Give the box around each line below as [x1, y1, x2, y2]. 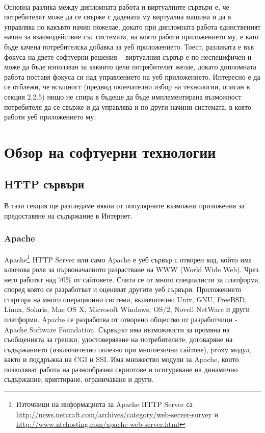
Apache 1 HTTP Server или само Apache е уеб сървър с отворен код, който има [4, 252, 252, 264]
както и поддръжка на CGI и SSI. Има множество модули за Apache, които [4, 354, 239, 365]
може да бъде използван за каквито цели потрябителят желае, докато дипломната [4, 61, 256, 72]
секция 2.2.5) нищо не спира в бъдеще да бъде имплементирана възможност [4, 91, 242, 102]
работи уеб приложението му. [4, 111, 96, 122]
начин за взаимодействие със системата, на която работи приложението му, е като [4, 31, 259, 42]
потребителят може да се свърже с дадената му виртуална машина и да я [4, 11, 231, 22]
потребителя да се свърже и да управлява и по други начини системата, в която [4, 101, 252, 112]
